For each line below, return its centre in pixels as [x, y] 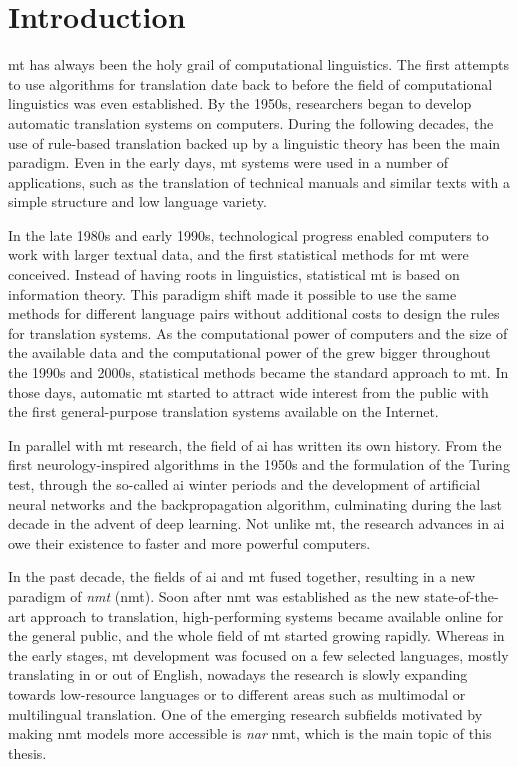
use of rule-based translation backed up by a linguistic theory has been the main [254, 142]
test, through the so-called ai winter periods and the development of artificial [244, 484]
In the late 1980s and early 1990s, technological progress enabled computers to [248, 234]
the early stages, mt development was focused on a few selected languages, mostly [258, 654]
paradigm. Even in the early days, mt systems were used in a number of [228, 162]
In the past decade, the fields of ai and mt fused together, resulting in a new [242, 576]
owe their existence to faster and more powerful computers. [189, 542]
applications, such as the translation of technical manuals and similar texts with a [259, 181]
